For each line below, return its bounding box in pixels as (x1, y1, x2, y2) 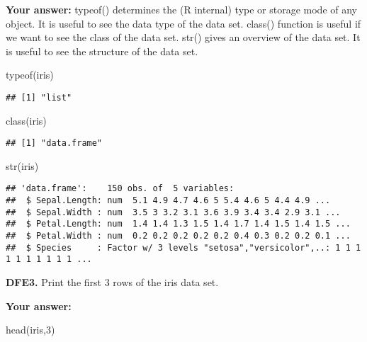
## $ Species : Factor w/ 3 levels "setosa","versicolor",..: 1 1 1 (6, 242, 361, 253)
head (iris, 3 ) (6, 322, 55, 337)
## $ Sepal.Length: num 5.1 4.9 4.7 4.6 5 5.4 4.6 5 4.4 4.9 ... (6, 195, 331, 206)
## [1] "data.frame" (6, 138, 103, 149)
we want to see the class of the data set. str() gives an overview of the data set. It (6, 30, 361, 45)
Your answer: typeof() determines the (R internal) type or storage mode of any (6, 2, 358, 16)
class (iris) (6, 113, 47, 127)
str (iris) (6, 158, 39, 173)
